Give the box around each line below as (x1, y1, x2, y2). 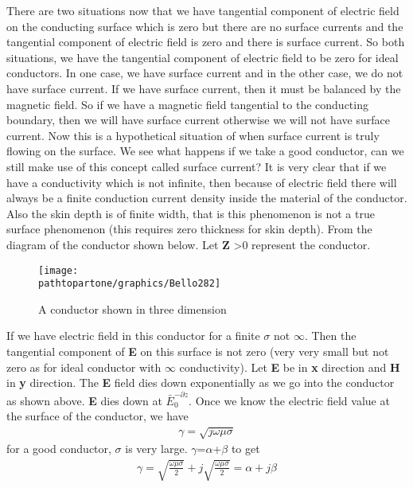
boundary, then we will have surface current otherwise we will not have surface (6, 111, 390, 128)
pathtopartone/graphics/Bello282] (38, 278, 221, 290)
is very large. (125, 440, 188, 457)
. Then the (304, 327, 357, 344)
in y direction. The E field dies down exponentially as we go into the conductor (6, 374, 395, 391)
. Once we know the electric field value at (189, 392, 390, 408)
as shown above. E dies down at (6, 392, 162, 408)
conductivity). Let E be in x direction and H (179, 358, 400, 375)
